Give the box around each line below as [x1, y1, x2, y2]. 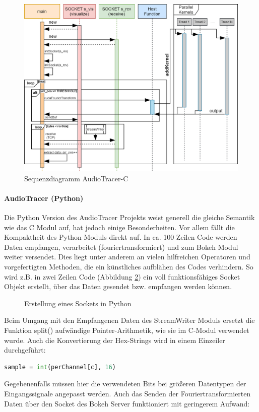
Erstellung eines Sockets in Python [24, 298, 132, 308]
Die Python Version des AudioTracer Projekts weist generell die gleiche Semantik [4, 212, 255, 223]
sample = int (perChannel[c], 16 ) [4, 363, 116, 371]
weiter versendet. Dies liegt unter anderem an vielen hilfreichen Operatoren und [4, 251, 250, 262]
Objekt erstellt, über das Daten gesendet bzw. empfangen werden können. [4, 281, 232, 292]
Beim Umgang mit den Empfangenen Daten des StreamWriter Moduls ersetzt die [4, 315, 255, 325]
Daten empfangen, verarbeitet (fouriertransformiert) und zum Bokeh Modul [4, 241, 238, 252]
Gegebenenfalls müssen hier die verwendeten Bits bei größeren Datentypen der [4, 378, 246, 389]
